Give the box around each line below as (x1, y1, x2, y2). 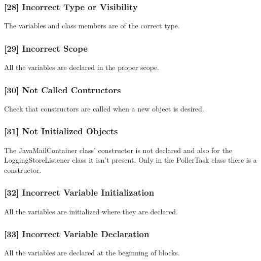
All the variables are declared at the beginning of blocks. (4, 247, 180, 258)
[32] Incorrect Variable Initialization (4, 186, 155, 199)
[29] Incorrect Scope (4, 42, 88, 54)
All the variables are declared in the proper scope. (4, 62, 160, 72)
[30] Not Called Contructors (4, 83, 121, 96)
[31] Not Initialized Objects (4, 125, 118, 137)
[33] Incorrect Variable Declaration (4, 228, 150, 240)
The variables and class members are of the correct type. (4, 20, 180, 31)
